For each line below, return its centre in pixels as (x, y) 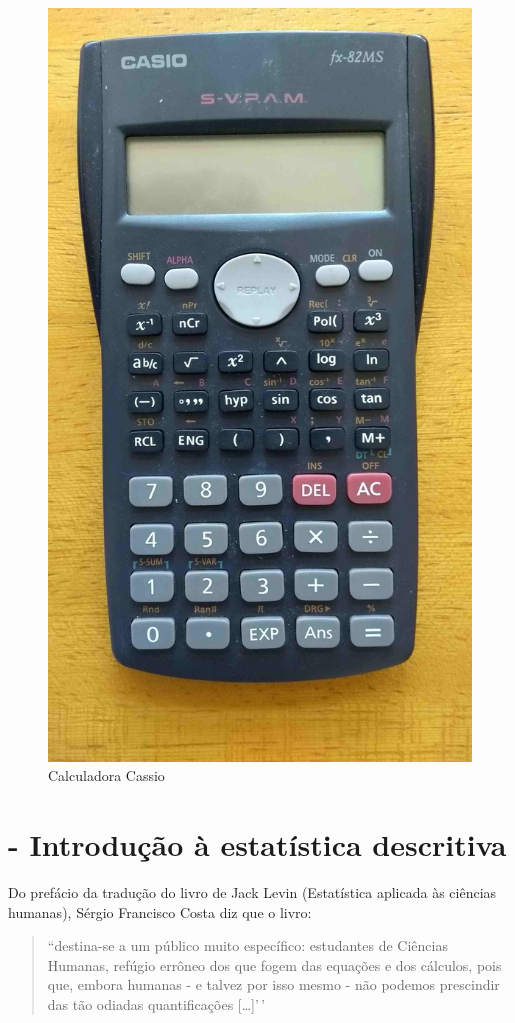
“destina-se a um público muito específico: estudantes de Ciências (247, 945)
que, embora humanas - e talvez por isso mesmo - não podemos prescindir (273, 984)
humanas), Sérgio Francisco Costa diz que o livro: (160, 911)
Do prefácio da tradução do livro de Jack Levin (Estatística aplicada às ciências (252, 892)
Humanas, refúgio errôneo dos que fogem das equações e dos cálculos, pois (274, 964)
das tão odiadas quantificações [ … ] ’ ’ (156, 1004)
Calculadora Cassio (106, 775)
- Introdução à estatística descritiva (257, 844)
